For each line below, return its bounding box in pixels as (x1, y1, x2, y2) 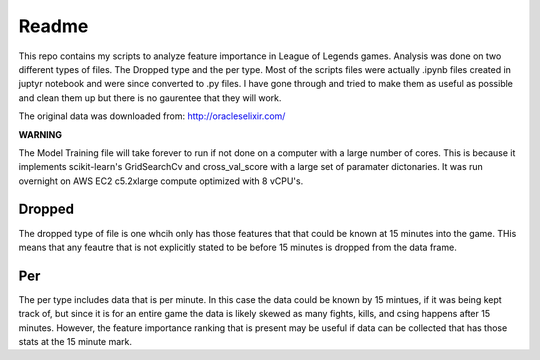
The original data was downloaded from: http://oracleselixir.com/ (18, 110, 286, 122)
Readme (18, 15, 89, 37)
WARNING (18, 128, 62, 140)
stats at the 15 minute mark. (18, 336, 133, 348)
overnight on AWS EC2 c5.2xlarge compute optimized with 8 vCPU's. (18, 175, 304, 187)
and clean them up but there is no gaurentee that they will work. (18, 91, 282, 104)
